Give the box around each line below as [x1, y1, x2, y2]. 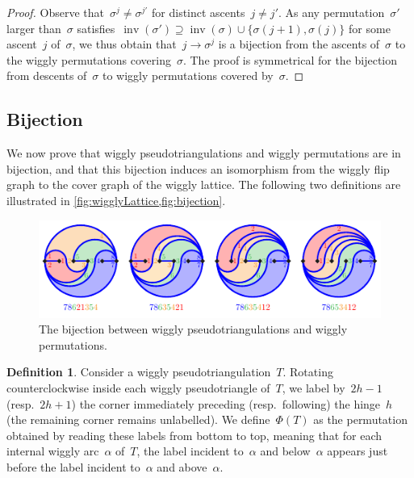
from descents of [6, 67, 87, 84]
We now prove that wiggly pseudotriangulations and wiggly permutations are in [6, 145, 401, 161]
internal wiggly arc [6, 442, 99, 459]
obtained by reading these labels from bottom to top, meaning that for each [6, 426, 383, 443]
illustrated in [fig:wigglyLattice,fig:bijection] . [6, 191, 226, 208]
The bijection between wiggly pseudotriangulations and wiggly [39, 321, 348, 338]
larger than [6, 19, 61, 36]
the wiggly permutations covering [6, 51, 171, 68]
